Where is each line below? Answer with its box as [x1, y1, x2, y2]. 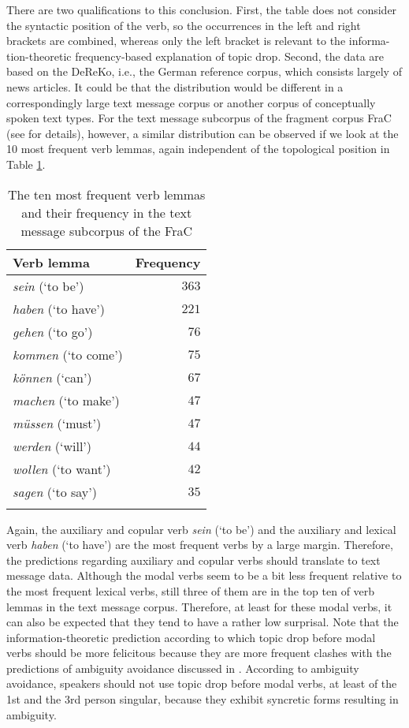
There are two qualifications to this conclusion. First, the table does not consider [6, 2, 397, 17]
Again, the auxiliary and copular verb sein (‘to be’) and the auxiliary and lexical [6, 521, 396, 537]
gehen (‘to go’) [13, 322, 93, 341]
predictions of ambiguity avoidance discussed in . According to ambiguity [6, 659, 359, 676]
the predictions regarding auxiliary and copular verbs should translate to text [6, 551, 381, 568]
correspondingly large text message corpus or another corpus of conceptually [6, 94, 376, 110]
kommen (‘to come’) [13, 345, 123, 364]
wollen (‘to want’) [13, 459, 111, 478]
